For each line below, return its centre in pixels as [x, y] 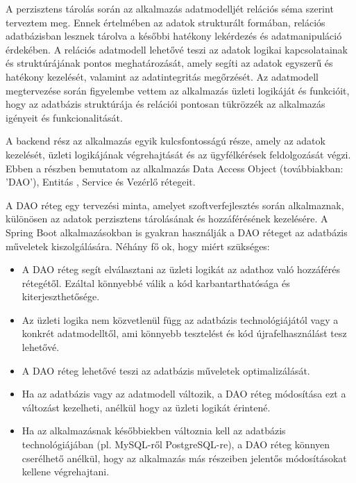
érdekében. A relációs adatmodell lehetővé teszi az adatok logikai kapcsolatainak [177, 49]
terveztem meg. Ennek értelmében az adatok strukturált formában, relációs [166, 22]
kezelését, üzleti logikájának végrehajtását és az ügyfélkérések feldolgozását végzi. [178, 154]
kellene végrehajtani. [66, 472]
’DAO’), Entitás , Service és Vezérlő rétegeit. [101, 182]
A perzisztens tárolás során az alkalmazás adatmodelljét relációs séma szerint [170, 8]
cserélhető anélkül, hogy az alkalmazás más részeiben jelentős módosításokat [184, 458]
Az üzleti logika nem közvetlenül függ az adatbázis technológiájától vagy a [180, 319]
